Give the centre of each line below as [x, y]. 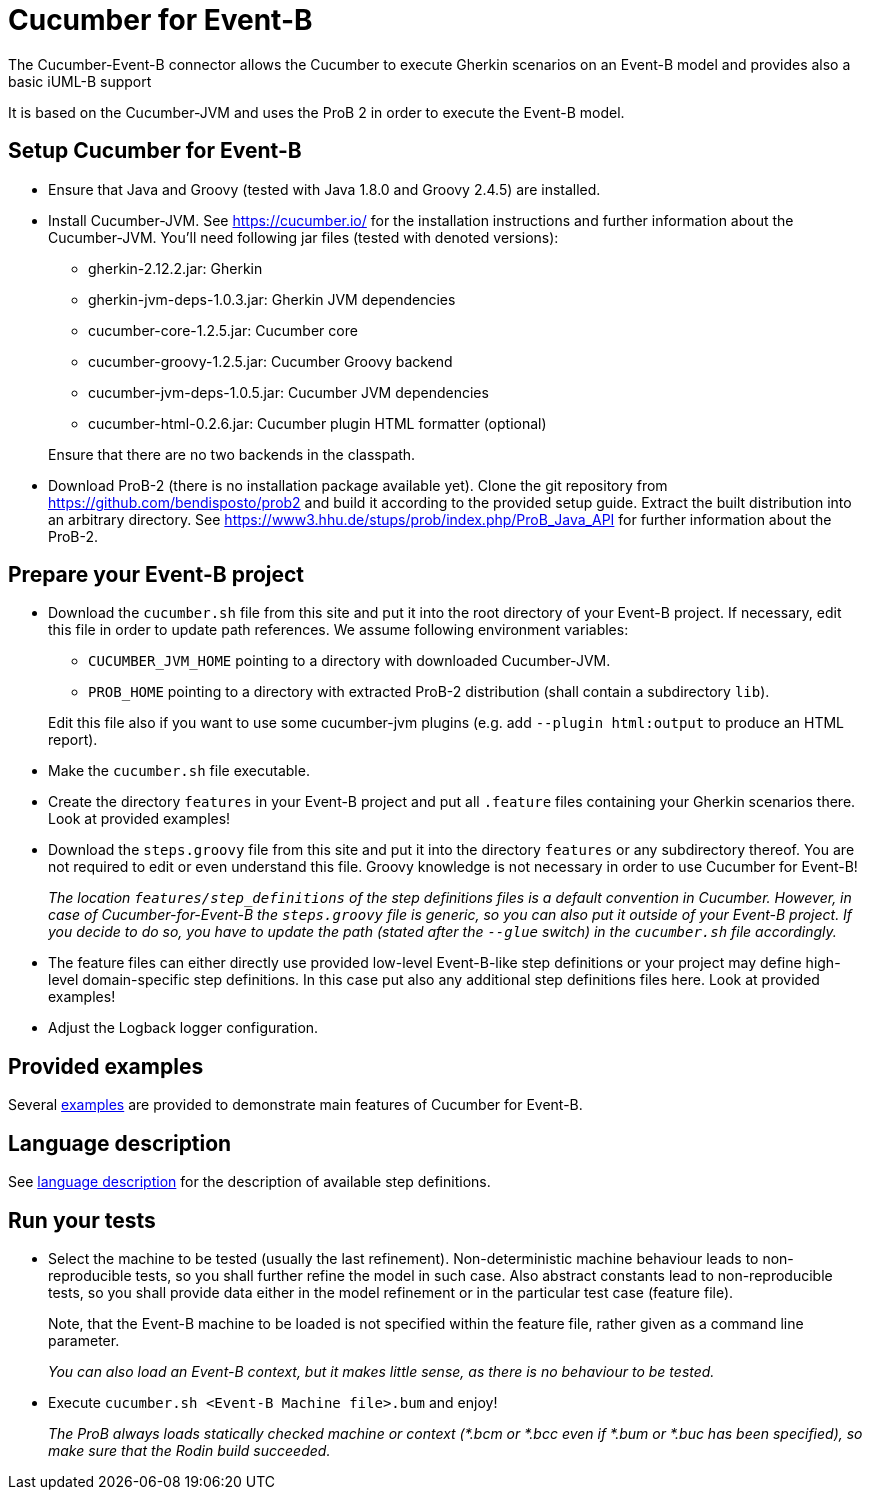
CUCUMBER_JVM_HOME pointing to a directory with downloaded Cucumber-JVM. [349, 661]
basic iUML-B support [80, 81]
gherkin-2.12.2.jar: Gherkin [175, 268]
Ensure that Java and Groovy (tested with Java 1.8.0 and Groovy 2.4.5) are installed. [324, 189]
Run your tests [82, 1220]
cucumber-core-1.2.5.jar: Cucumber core [223, 330]
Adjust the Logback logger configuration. [183, 1028]
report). [73, 740]
